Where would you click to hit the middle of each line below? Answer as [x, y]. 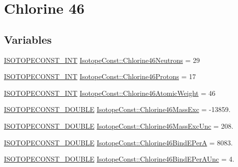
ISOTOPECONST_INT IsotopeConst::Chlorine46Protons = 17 [100, 76]
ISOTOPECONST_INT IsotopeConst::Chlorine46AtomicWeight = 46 [110, 93]
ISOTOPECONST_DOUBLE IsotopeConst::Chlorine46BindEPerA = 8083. [119, 142]
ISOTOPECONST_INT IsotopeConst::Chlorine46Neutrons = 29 [102, 60]
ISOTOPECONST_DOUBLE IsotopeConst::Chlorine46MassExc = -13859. [117, 109]
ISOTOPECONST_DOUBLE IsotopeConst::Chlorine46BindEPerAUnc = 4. [119, 159]
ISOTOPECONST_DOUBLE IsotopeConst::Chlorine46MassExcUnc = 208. [119, 125]
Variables [28, 39]
